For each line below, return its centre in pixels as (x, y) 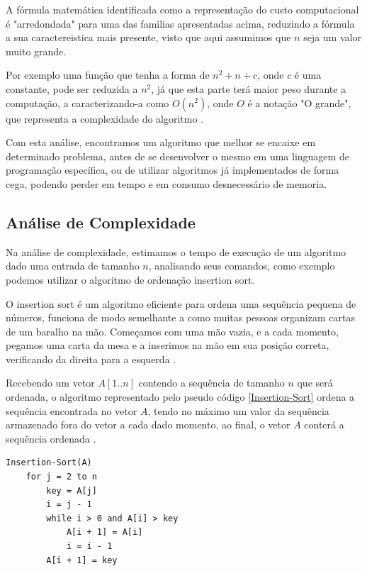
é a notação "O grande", (299, 102)
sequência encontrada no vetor (72, 410)
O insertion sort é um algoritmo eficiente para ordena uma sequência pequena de (181, 303)
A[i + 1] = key (82, 560)
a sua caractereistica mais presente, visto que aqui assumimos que (148, 37)
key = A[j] (72, 490)
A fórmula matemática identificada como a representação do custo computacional (182, 9)
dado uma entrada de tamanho (73, 266)
